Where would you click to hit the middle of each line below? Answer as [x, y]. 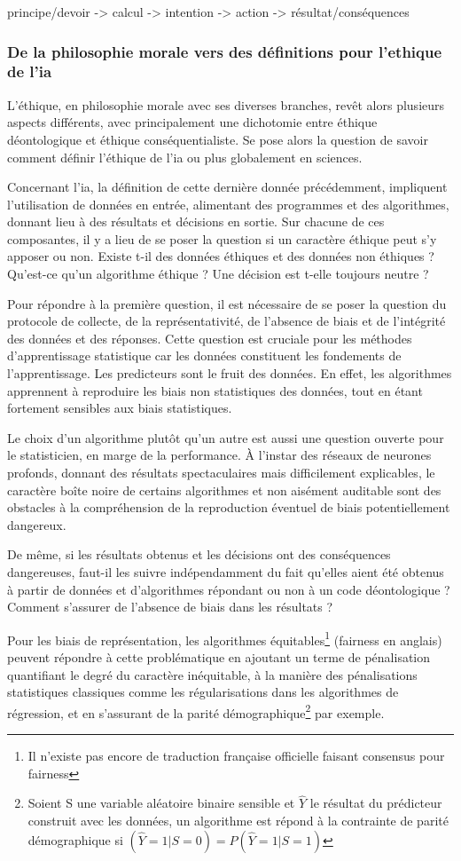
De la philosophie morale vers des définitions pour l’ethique [225, 51]
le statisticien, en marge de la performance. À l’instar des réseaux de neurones [219, 455]
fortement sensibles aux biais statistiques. [120, 408]
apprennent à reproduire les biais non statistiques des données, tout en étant [215, 390]
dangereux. [37, 524]
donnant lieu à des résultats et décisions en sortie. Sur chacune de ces [196, 221]
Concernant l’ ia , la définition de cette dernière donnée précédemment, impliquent [227, 187]
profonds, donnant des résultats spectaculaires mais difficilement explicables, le [221, 473]
